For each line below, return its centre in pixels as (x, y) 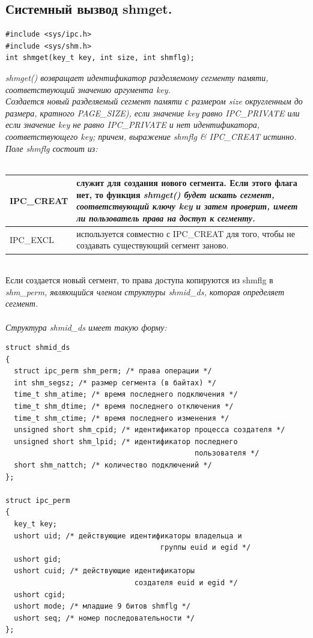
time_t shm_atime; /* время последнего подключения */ (126, 395)
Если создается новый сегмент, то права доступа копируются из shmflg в (139, 280)
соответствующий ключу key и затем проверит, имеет (187, 206)
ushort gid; (38, 559)
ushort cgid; (40, 594)
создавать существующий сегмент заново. (153, 245)
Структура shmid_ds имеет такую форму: (86, 327)
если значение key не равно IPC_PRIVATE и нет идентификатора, (132, 125)
